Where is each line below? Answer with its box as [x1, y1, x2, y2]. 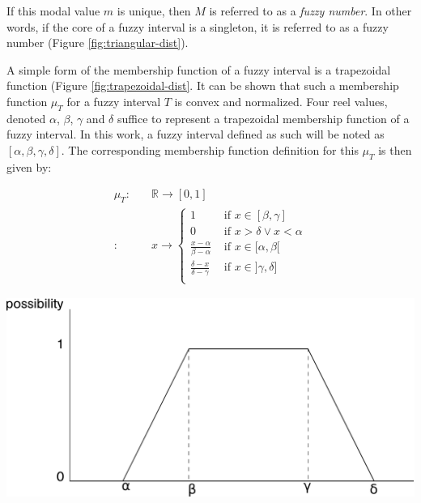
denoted [6, 109, 46, 126]
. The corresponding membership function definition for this [61, 141, 359, 158]
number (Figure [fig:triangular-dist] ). [6, 34, 189, 51]
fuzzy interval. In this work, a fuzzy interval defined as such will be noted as [6, 126, 385, 143]
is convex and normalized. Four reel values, [174, 92, 388, 109]
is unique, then [117, 2, 191, 19]
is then [378, 141, 412, 158]
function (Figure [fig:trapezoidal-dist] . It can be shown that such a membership [6, 77, 399, 94]
